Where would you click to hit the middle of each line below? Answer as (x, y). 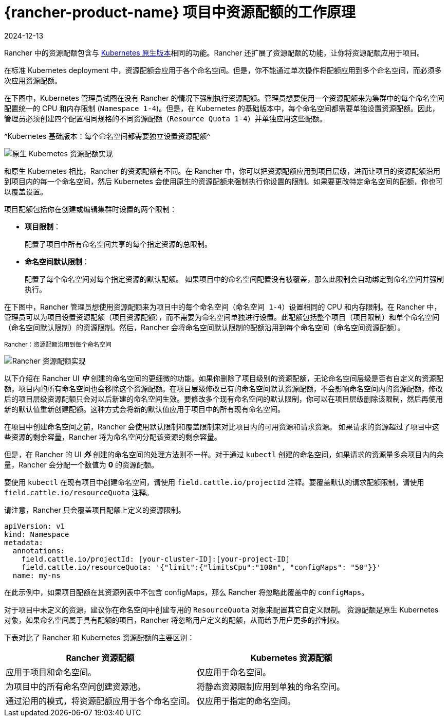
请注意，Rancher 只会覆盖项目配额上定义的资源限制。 (95, 510)
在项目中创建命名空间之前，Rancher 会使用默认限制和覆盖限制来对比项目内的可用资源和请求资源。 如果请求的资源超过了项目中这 (222, 426)
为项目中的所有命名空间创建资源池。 (76, 686)
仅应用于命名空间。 (234, 672)
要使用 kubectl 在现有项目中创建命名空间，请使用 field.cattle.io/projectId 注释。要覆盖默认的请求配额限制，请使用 (214, 482)
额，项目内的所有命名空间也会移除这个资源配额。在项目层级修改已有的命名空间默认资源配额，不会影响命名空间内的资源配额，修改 (223, 388)
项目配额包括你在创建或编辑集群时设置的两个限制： (90, 209)
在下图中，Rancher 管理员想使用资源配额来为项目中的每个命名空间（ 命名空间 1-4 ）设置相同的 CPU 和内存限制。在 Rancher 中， (223, 307)
